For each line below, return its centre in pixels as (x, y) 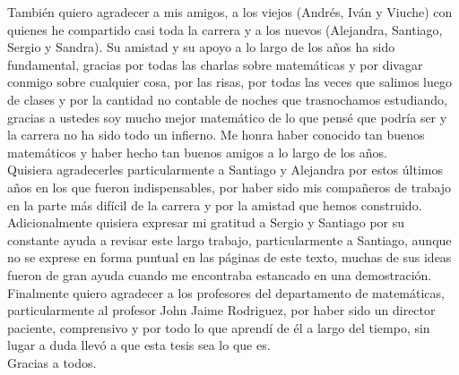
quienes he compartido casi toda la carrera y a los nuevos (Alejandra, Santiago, (225, 29)
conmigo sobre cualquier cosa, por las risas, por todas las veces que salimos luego (229, 82)
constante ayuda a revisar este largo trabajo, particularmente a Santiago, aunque (229, 239)
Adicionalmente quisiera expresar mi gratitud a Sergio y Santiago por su (206, 222)
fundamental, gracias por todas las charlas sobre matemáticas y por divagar (215, 64)
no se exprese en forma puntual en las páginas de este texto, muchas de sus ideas (229, 257)
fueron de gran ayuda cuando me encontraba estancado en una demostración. (220, 274)
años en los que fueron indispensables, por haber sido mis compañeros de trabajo (229, 187)
